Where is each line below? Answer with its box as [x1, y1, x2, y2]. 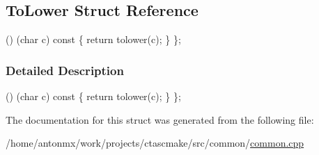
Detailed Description [6, 61, 124, 79]
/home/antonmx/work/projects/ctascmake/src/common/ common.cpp [6, 136, 304, 150]
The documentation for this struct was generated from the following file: [6, 112, 314, 127]
